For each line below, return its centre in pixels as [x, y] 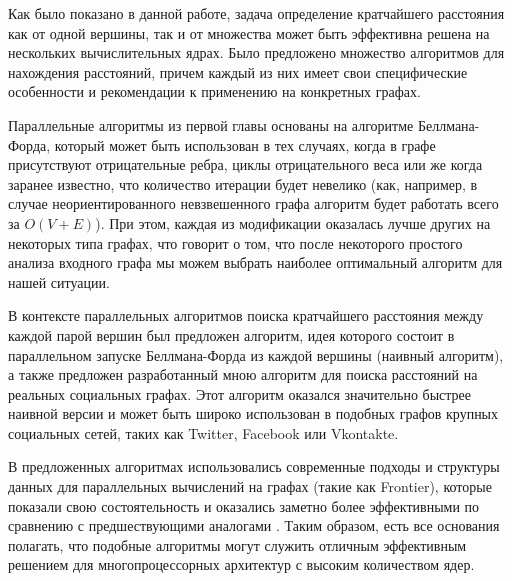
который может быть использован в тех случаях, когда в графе [245, 144]
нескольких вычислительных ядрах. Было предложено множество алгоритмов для [256, 52]
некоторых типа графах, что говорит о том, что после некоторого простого [235, 242]
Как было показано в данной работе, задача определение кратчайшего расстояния [256, 13]
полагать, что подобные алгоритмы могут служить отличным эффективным [237, 544]
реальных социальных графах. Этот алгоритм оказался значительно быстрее [240, 393]
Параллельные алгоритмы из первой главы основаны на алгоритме [211, 124]
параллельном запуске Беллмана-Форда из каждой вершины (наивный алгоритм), [256, 354]
